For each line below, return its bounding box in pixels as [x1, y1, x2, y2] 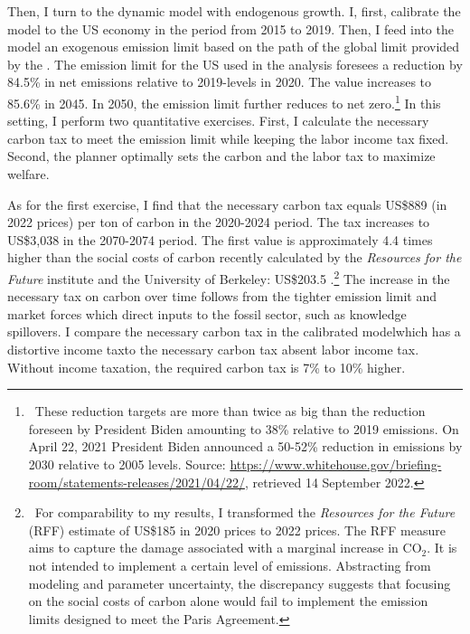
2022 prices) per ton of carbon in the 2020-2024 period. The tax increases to [7, 213, 430, 232]
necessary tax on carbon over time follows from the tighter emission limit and [7, 287, 437, 306]
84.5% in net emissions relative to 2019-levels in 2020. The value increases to [7, 72, 432, 91]
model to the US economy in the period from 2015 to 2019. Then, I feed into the [7, 19, 454, 38]
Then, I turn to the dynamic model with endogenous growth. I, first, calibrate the [7, 2, 461, 20]
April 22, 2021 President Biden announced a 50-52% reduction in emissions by [28, 437, 463, 456]
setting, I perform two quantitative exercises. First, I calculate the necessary [7, 111, 429, 130]
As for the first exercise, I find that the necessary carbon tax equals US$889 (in [7, 194, 447, 213]
